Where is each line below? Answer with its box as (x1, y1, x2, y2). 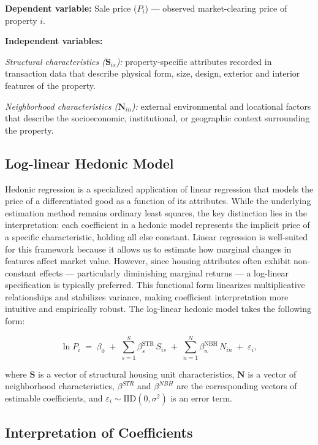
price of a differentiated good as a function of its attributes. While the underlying (5, 194, 311, 207)
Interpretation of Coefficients (5, 423, 193, 442)
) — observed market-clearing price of (145, 2, 287, 14)
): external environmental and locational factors (131, 99, 311, 112)
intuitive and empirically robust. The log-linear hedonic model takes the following (5, 302, 312, 315)
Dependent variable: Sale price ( (5, 2, 137, 14)
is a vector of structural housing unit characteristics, (38, 367, 235, 380)
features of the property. (5, 78, 96, 91)
